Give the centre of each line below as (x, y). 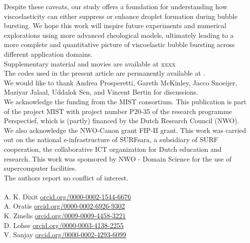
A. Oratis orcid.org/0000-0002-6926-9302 (64, 206)
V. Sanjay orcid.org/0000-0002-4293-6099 (65, 235)
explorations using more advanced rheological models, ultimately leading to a (119, 35)
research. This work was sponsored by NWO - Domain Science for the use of (118, 158)
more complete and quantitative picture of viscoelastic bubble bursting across (119, 44)
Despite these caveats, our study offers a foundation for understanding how (116, 6)
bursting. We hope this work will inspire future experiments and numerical (115, 25)
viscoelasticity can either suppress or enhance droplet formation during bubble (121, 16)
